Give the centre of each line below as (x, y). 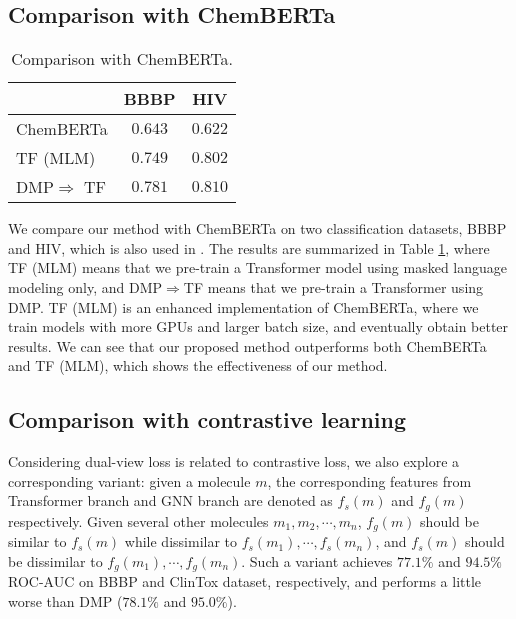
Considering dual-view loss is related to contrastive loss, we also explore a (234, 461)
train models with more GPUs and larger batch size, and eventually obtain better (258, 326)
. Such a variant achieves (317, 560)
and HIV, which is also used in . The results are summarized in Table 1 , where (249, 247)
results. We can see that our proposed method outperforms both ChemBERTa (247, 345)
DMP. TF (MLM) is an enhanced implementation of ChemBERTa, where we (243, 306)
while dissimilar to (181, 541)
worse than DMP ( (65, 600)
